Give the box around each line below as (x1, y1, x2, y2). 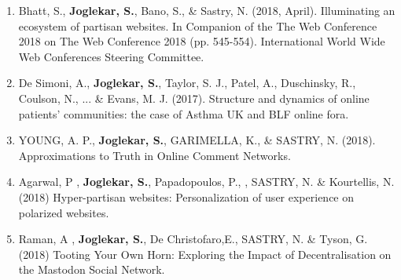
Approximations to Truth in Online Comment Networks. (18, 147, 291, 163)
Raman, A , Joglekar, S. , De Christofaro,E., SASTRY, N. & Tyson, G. (18, 231, 368, 247)
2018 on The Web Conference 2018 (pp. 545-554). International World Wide (18, 33, 385, 49)
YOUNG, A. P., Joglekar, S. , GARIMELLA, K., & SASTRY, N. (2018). (18, 132, 376, 148)
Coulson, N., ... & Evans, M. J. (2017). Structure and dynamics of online (18, 89, 370, 106)
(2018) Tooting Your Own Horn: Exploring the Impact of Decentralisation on (18, 245, 392, 262)
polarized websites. (18, 204, 109, 220)
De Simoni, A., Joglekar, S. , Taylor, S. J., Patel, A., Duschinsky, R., (18, 75, 356, 91)
